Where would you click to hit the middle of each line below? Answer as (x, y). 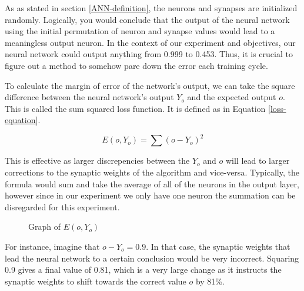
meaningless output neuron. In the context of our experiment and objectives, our (150, 42)
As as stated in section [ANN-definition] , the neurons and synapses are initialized (151, 8)
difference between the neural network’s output (89, 97)
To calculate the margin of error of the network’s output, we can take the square (150, 85)
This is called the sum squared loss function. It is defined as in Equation (135, 108)
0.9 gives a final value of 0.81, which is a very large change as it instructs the (143, 269)
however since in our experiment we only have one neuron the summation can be (150, 195)
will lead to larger (258, 161)
